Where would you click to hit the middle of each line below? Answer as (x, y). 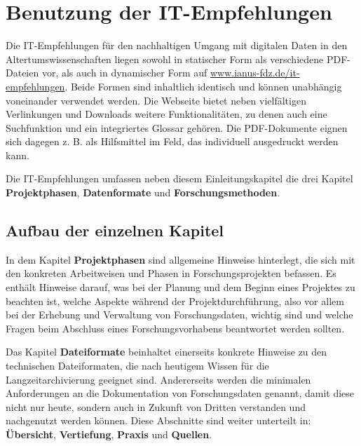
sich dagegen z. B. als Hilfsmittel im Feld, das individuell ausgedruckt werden (172, 141)
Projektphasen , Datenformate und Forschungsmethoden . (143, 192)
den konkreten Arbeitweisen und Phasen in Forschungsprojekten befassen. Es (171, 273)
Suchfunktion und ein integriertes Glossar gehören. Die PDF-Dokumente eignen (177, 127)
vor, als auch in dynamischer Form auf (124, 73)
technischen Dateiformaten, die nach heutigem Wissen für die (137, 366)
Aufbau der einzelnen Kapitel (115, 230)
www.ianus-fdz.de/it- (255, 73)
